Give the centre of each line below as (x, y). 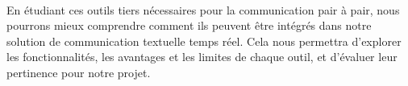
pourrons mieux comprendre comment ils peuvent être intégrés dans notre (189, 25)
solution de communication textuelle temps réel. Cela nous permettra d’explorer (204, 41)
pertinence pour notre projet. (79, 72)
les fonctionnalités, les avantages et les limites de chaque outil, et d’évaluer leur (202, 57)
